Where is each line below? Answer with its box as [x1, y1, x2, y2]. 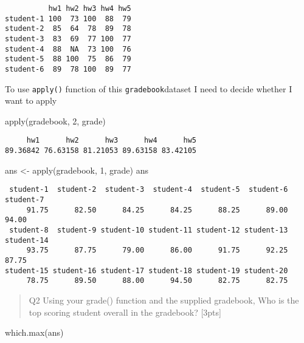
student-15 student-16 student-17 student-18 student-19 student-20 [5, 266, 288, 275]
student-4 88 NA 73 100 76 [5, 44, 131, 53]
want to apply [5, 94, 57, 107]
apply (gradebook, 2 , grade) [5, 114, 106, 127]
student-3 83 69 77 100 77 [5, 34, 131, 43]
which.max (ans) [5, 326, 64, 339]
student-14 [5, 236, 49, 245]
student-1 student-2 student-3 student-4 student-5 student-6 [9, 185, 288, 194]
